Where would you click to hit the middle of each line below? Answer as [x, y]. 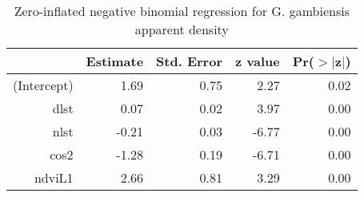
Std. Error [189, 61]
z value [257, 61]
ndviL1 [54, 177]
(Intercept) [43, 85]
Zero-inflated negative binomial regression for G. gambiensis [182, 11]
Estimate [115, 61]
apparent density [182, 29]
